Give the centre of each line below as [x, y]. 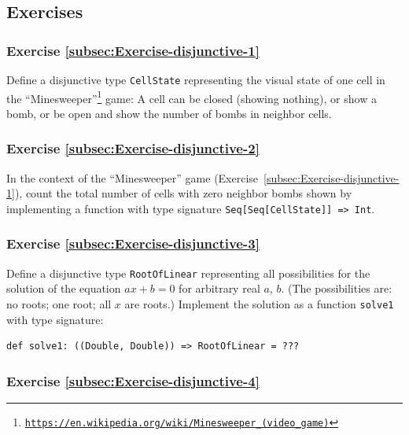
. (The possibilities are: [337, 288]
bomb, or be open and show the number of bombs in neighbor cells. [169, 113]
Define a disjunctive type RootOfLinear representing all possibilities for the [188, 273]
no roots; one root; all [59, 304]
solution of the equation [64, 288]
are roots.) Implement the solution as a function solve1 [259, 304]
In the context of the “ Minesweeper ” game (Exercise [133, 177]
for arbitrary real [219, 288]
